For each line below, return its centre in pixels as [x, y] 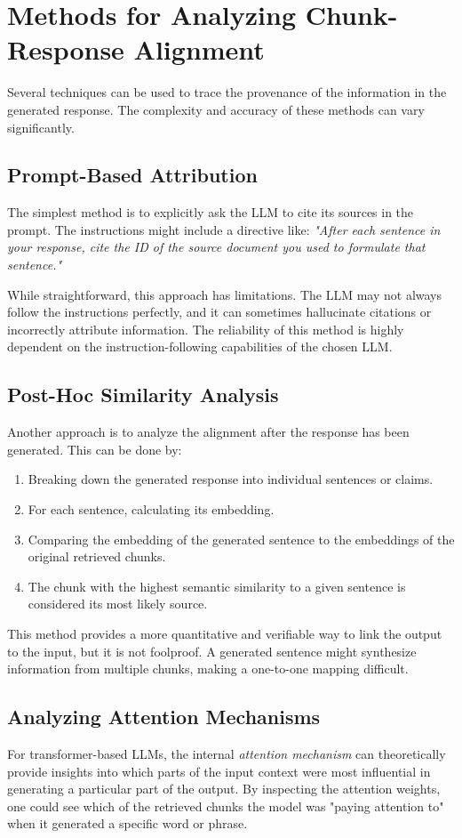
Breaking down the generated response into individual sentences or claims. [231, 479]
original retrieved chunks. [97, 556]
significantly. [41, 127]
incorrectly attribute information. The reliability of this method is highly [206, 329]
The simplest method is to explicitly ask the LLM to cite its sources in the [211, 212]
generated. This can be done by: [95, 449]
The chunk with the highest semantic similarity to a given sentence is [217, 586]
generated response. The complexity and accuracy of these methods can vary [216, 109]
